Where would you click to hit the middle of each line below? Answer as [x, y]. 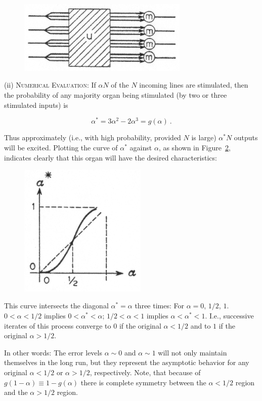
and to [201, 325]
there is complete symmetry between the [143, 382]
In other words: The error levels [53, 352]
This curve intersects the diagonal [56, 306]
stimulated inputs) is [36, 105]
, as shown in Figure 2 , [194, 147]
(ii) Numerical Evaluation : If [50, 85]
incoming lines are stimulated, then [194, 85]
